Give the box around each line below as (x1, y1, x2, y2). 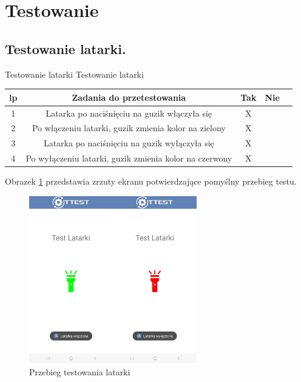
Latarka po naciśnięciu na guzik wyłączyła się (43, 137, 214, 149)
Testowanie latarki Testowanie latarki (5, 67, 144, 80)
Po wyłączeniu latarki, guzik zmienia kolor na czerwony (25, 152, 232, 165)
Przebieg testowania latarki (29, 365, 130, 378)
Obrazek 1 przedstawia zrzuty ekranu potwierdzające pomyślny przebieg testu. (5, 175, 297, 188)
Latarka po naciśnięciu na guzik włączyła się (46, 106, 212, 119)
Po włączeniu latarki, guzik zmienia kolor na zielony (32, 121, 226, 134)
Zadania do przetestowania (72, 90, 186, 103)
